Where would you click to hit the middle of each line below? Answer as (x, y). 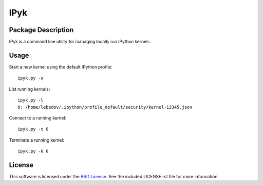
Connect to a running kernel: (38, 118)
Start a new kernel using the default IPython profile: (61, 67)
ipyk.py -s (31, 78)
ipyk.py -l (31, 100)
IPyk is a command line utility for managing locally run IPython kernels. (80, 42)
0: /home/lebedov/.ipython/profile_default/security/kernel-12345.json (105, 107)
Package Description (41, 30)
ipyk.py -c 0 (33, 129)
